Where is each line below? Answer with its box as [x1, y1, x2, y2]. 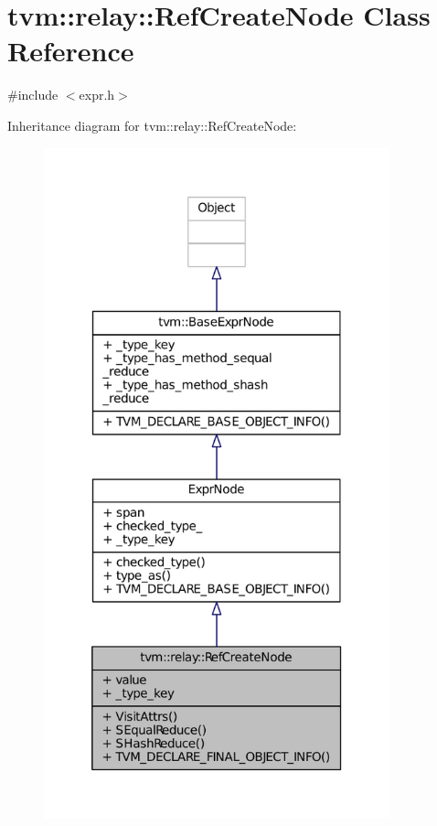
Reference [7, 32, 134, 70]
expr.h [79, 85, 115, 104]
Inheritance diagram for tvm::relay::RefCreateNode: [7, 115, 297, 134]
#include [7, 85, 59, 104]
